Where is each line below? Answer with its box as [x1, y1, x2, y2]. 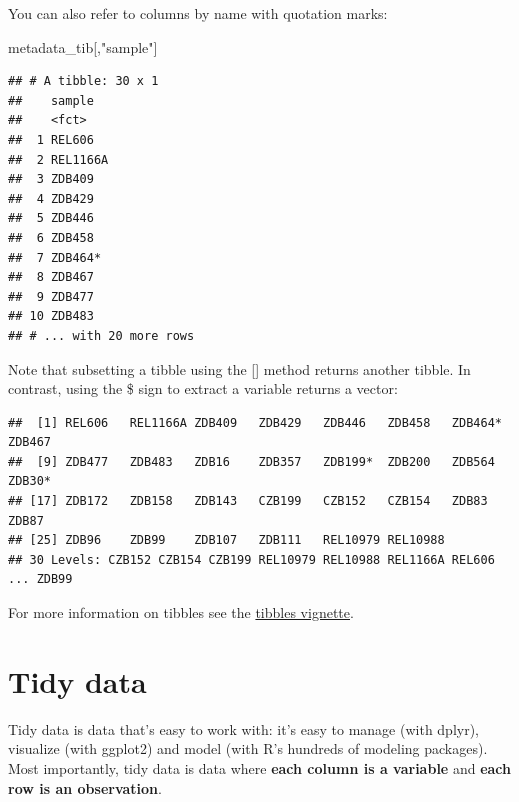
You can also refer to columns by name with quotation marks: [8, 3, 388, 23]
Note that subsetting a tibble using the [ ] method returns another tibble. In [8, 358, 471, 379]
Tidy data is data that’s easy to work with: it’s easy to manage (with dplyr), [8, 718, 480, 739]
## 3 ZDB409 [8, 172, 94, 187]
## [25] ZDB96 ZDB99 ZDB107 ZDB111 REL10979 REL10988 [8, 533, 445, 548]
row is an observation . [8, 777, 162, 798]
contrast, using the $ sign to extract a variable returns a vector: [8, 378, 398, 399]
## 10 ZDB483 [8, 309, 94, 324]
